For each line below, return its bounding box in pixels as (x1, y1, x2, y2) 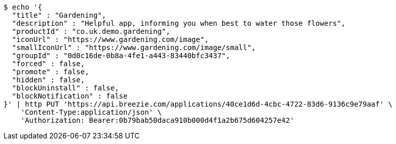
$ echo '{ (4, 3, 42, 11)
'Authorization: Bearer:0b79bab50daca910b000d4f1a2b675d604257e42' (20, 116, 295, 124)
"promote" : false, (12, 68, 89, 76)
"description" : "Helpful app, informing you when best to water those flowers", (12, 19, 346, 27)
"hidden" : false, (12, 76, 85, 84)
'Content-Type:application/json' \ (20, 108, 162, 116)
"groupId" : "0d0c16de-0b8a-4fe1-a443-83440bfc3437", (12, 52, 230, 60)
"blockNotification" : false (12, 92, 128, 100)
